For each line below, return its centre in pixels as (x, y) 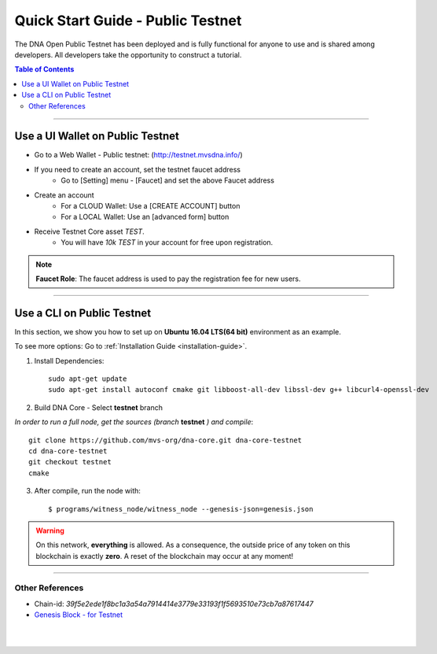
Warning (50, 530)
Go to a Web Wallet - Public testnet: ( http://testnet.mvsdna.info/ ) (138, 155)
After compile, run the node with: (88, 491)
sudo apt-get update (88, 379)
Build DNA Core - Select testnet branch (99, 407)
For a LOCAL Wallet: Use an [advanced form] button (145, 217)
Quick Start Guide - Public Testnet (128, 20)
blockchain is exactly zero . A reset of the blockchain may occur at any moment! (165, 556)
